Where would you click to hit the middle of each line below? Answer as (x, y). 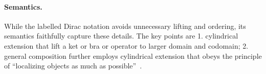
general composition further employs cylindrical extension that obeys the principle (133, 55)
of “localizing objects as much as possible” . (73, 66)
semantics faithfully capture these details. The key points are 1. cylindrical (121, 36)
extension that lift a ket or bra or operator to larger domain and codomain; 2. (126, 45)
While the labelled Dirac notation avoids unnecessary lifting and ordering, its (125, 26)
